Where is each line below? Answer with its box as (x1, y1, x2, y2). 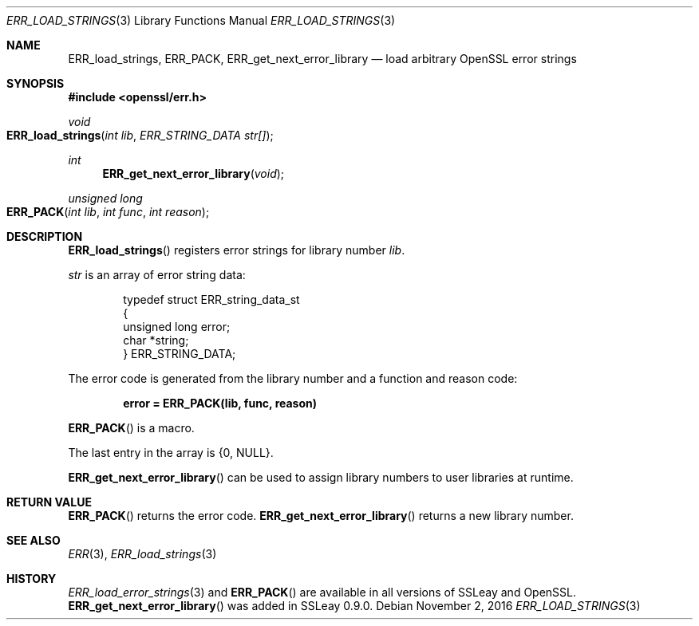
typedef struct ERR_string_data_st (123, 293, 300, 306)
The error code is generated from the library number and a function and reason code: (68, 372, 518, 385)
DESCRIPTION (6, 230, 83, 243)
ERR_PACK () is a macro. (68, 421, 195, 435)
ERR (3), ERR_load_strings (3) (68, 547, 217, 561)
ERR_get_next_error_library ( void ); (102, 167, 285, 180)
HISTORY (6, 572, 57, 585)
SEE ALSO (6, 533, 61, 547)
